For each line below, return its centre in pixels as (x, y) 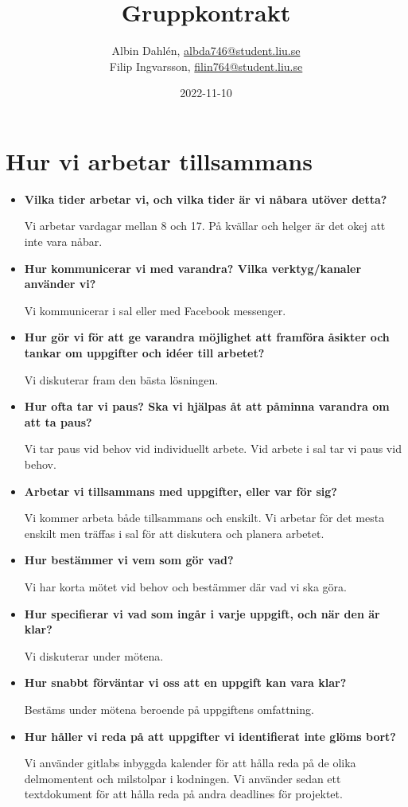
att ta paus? (58, 421)
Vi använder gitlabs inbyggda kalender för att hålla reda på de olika (190, 763)
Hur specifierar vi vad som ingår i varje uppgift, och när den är (202, 613)
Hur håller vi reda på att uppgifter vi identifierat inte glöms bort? (210, 736)
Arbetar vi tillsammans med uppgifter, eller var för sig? (181, 491)
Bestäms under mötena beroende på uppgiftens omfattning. (169, 709)
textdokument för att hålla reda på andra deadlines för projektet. (183, 794)
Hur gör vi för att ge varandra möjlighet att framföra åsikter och (207, 337)
